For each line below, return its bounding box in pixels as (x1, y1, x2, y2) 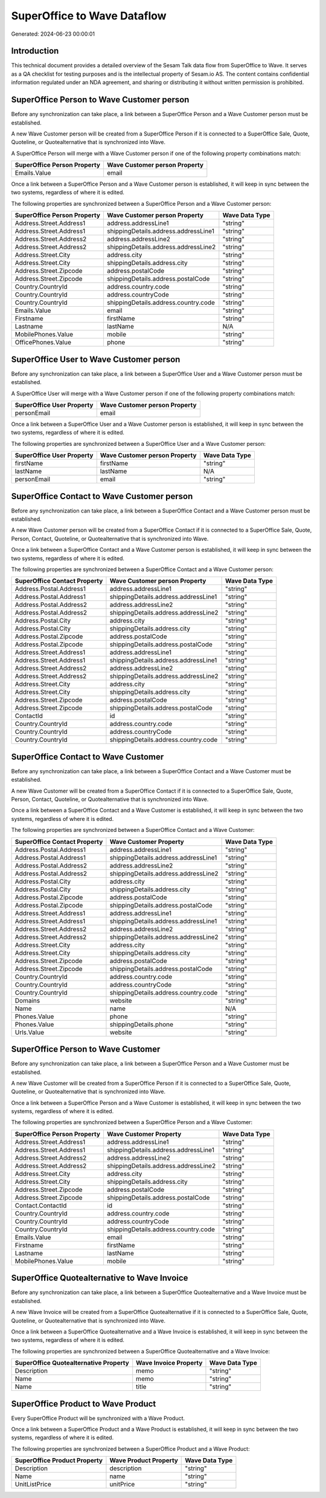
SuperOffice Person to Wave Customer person (11, 94, 190, 105)
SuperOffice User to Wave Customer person (11, 354, 181, 364)
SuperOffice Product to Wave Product (11, 1398, 156, 1409)
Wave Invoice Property (136, 1359, 203, 1367)
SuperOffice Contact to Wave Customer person (11, 491, 193, 502)
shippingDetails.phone (109, 1020, 173, 1029)
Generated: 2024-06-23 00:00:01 (11, 30, 95, 38)
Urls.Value (14, 1028, 45, 1036)
